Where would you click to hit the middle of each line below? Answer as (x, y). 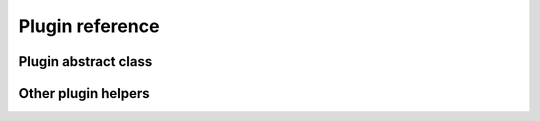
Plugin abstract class (85, 61)
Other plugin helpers (84, 93)
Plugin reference (89, 26)
